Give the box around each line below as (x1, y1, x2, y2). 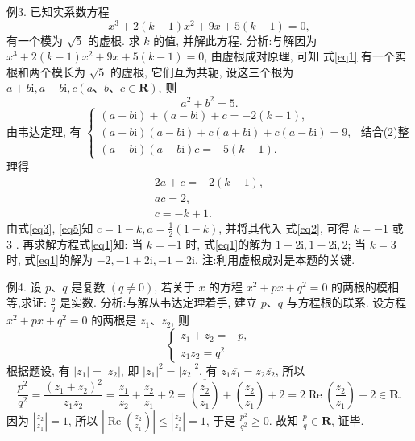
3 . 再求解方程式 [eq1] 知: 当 (6, 235, 143, 252)
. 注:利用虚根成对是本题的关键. (194, 251, 355, 268)
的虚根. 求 (88, 31, 140, 48)
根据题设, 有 (6, 361, 70, 378)
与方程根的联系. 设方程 (286, 294, 407, 311)
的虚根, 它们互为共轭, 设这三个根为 (110, 63, 294, 80)
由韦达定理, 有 (6, 122, 81, 139)
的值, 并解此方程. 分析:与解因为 (153, 31, 317, 48)
